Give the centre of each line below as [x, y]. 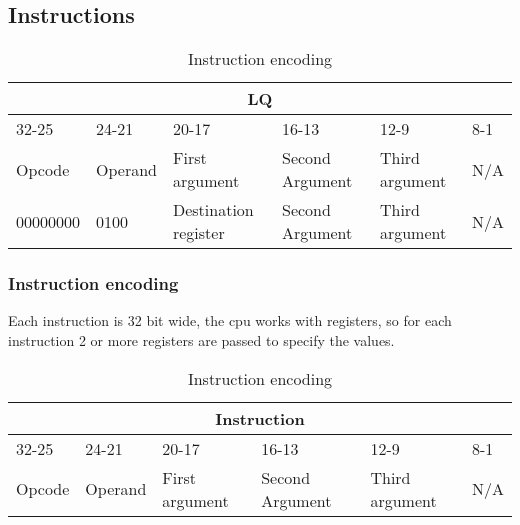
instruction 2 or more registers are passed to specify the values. [201, 340]
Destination [213, 210]
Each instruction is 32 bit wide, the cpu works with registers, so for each [230, 320]
